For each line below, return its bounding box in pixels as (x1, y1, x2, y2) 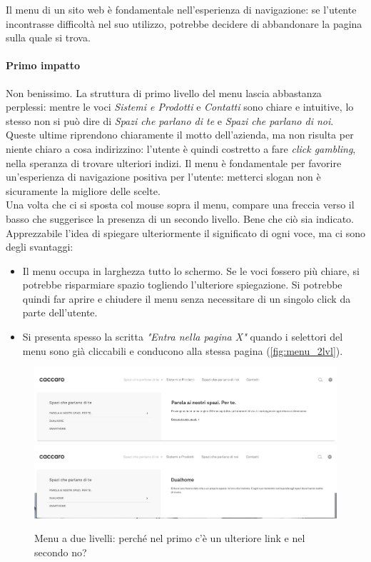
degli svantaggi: (6, 239, 73, 254)
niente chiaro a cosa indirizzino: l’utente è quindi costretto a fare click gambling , (6, 141, 356, 156)
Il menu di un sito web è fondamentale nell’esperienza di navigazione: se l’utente (6, 2, 357, 16)
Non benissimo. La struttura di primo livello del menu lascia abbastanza (6, 85, 322, 100)
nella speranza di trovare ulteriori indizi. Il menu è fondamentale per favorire (6, 155, 342, 170)
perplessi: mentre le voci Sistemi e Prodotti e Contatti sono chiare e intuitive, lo (6, 99, 354, 114)
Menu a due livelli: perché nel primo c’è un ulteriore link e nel (34, 531, 305, 546)
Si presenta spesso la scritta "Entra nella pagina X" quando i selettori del (22, 329, 343, 344)
